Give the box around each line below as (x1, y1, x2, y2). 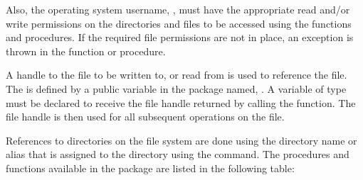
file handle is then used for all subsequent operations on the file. (6, 109, 285, 124)
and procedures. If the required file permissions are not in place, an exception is (6, 30, 354, 45)
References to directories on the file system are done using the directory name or (6, 133, 357, 147)
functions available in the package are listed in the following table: (6, 160, 295, 175)
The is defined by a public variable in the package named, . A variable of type (6, 81, 347, 96)
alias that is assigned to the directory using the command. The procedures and (6, 147, 349, 162)
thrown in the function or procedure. (6, 43, 166, 58)
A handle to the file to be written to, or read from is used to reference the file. (6, 67, 347, 82)
